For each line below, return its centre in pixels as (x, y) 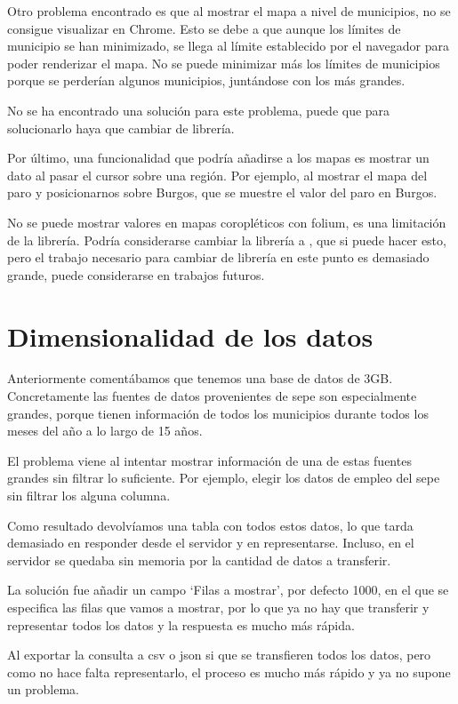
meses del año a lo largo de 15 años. (105, 431)
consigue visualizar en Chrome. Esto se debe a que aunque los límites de (204, 28)
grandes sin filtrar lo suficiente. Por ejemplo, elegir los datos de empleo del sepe (224, 478)
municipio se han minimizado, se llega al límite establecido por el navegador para (228, 46)
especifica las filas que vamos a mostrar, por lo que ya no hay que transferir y (218, 607)
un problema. (43, 689)
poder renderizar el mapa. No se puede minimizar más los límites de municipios (224, 63)
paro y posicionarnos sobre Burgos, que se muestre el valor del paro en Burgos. (222, 192)
